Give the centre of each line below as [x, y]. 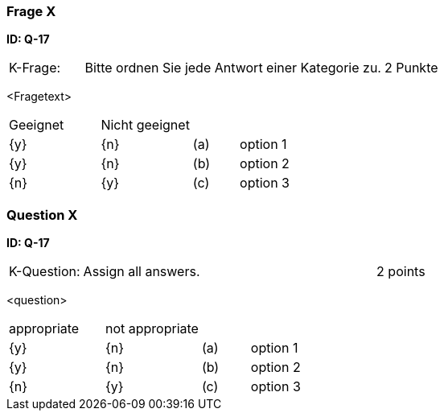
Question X [42, 215]
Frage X [31, 11]
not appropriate [152, 329]
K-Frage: [35, 68]
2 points [401, 272]
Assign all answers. [142, 272]
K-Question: [45, 272]
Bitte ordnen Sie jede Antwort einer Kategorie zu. [233, 68]
